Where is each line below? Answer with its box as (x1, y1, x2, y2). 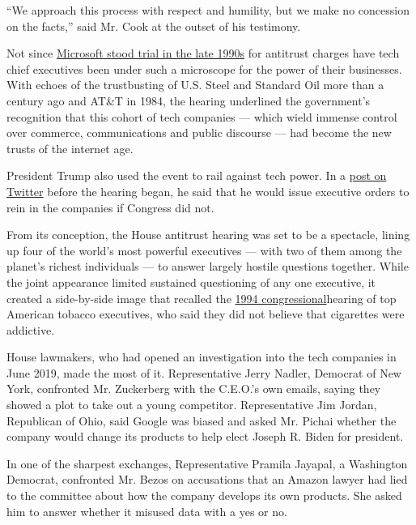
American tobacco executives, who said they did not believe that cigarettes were (6, 305, 405, 322)
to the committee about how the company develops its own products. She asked (6, 487, 402, 504)
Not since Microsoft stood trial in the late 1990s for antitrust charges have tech (6, 45, 400, 62)
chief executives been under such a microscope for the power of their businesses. (6, 60, 402, 77)
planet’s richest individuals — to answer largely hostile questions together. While (6, 258, 409, 275)
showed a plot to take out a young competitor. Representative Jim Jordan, (6, 396, 377, 413)
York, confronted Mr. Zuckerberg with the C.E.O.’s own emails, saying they (6, 380, 381, 397)
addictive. (6, 321, 55, 338)
